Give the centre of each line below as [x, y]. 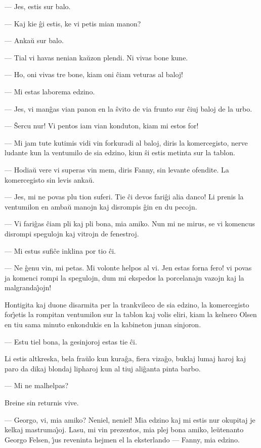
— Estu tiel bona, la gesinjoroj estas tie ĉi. [71, 341]
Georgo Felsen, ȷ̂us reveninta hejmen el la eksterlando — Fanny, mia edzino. [122, 439]
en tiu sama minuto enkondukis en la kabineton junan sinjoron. [103, 324]
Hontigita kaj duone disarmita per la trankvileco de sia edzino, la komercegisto [127, 304]
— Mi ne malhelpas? [37, 385]
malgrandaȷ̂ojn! [28, 287]
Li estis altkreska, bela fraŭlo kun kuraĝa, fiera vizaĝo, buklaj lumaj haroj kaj [125, 358]
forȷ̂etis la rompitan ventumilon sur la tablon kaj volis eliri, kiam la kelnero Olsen [131, 314]
